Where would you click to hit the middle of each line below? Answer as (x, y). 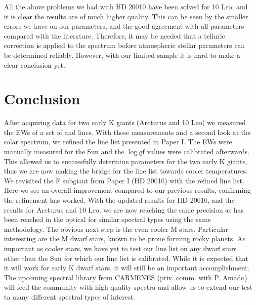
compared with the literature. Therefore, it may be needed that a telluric (115, 35)
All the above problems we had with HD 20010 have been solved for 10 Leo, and (126, 6)
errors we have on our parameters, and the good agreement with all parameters (124, 26)
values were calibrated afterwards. (198, 152)
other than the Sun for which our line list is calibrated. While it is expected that (126, 258)
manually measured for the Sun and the (64, 152)
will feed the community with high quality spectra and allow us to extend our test (128, 287)
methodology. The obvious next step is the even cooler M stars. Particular (116, 229)
